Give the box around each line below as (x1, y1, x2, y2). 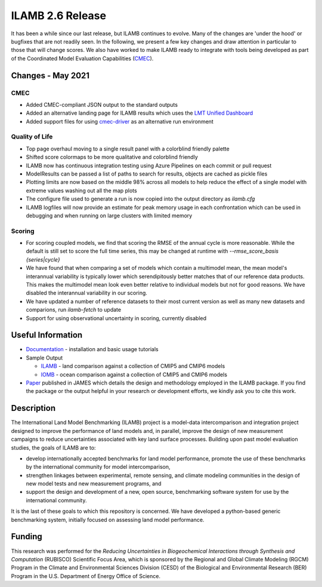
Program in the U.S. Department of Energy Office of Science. (11, 572, 161, 579)
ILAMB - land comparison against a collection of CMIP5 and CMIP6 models (41, 362, 225, 370)
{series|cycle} (26, 256, 60, 263)
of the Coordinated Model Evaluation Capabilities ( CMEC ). (11, 54, 154, 62)
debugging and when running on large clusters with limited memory (26, 212, 193, 219)
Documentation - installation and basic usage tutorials (26, 346, 159, 353)
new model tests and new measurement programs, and (26, 480, 162, 487)
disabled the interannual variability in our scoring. (26, 290, 147, 297)
